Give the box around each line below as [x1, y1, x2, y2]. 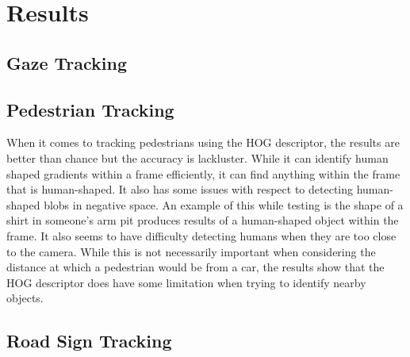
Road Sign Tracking [6, 328, 172, 353]
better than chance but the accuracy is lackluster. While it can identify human [6, 149, 389, 166]
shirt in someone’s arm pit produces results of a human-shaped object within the [6, 212, 399, 228]
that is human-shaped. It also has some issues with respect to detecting [6, 181, 354, 198]
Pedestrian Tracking [6, 97, 174, 121]
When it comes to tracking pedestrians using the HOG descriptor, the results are [6, 134, 400, 151]
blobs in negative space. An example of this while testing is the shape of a [44, 196, 404, 213]
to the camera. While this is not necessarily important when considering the [6, 243, 376, 259]
